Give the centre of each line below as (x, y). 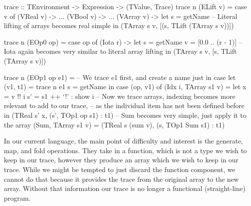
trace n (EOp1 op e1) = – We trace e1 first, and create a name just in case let (120, 77)
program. (17, 198)
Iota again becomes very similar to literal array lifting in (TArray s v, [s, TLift (120, 51)
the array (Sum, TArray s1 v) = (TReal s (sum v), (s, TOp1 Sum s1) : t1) (114, 124)
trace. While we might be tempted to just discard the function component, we (120, 169)
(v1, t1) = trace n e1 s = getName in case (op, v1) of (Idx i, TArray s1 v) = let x (125, 87)
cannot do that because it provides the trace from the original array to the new (121, 179)
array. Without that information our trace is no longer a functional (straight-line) (125, 188)
